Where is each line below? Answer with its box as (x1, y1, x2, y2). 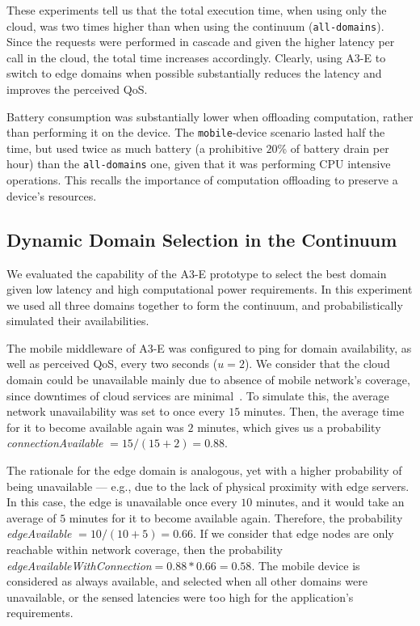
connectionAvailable (6, 434, 103, 451)
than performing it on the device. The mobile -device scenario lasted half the (6, 124, 385, 141)
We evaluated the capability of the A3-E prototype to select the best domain (6, 264, 387, 281)
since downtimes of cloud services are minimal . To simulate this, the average (6, 387, 389, 404)
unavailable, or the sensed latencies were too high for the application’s (6, 588, 354, 605)
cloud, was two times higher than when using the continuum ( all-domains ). (6, 17, 384, 34)
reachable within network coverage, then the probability (6, 541, 283, 558)
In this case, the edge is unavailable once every (6, 493, 237, 510)
